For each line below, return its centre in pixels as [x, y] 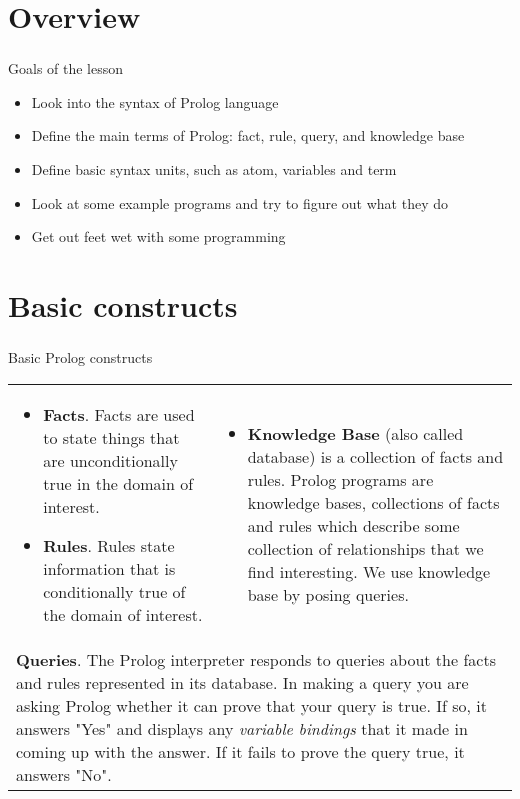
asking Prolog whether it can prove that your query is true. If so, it [251, 705]
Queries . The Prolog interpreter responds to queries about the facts [256, 659]
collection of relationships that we [365, 549]
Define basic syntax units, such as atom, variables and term [214, 169]
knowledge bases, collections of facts [373, 503]
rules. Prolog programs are [340, 480]
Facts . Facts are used [119, 414]
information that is [109, 568]
